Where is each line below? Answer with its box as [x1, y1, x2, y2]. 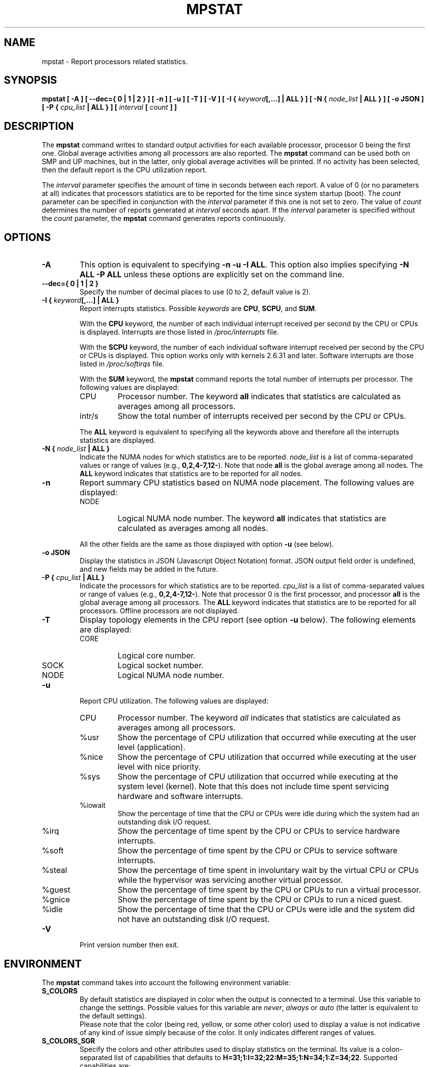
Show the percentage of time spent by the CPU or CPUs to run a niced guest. [118, 895, 403, 905]
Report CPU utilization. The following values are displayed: [79, 697, 268, 705]
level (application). [118, 742, 186, 752]
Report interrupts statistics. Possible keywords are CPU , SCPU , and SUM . [79, 304, 317, 313]
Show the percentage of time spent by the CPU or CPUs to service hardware [118, 826, 400, 836]
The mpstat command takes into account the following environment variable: [42, 978, 290, 987]
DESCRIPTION [4, 120, 74, 132]
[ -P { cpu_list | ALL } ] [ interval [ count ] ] [42, 103, 177, 112]
